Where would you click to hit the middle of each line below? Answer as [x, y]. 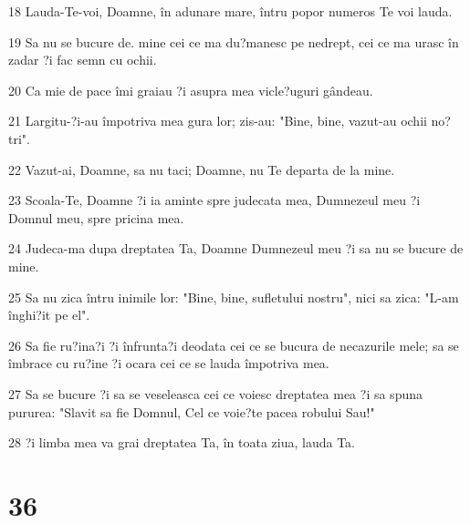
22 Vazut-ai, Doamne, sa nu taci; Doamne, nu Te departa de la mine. [202, 169]
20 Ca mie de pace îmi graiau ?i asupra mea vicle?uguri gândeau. [191, 90]
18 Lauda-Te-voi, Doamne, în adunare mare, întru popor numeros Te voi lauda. [230, 11]
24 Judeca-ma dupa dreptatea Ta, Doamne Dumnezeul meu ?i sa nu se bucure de [236, 248]
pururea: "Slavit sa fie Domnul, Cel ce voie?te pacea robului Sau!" [192, 411]
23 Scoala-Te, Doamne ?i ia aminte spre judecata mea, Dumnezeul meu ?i [214, 200]
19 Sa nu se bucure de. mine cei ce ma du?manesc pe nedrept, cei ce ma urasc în [234, 41]
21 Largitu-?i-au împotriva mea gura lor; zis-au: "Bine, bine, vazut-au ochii [218, 121]
